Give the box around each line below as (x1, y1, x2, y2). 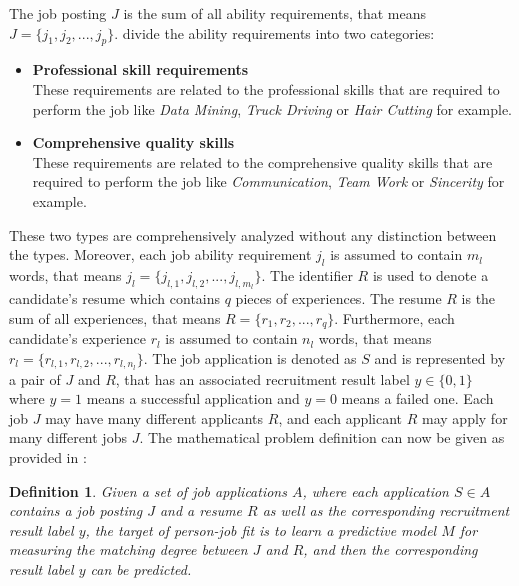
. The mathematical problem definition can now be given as (139, 427, 505, 448)
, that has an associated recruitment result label (115, 368, 410, 389)
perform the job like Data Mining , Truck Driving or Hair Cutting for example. (32, 98, 512, 119)
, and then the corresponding (303, 539, 478, 560)
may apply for (422, 407, 508, 428)
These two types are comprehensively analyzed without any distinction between (9, 224, 497, 245)
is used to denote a (372, 264, 489, 285)
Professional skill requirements (32, 59, 249, 80)
